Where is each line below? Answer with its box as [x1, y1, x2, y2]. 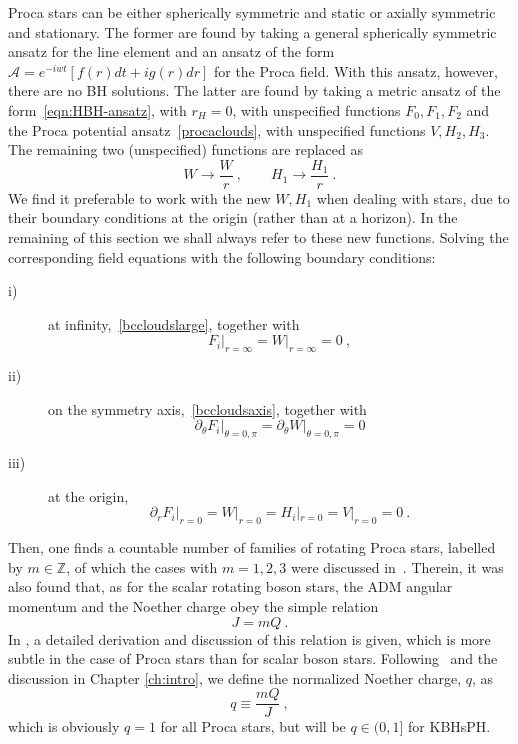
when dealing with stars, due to [316, 187, 510, 208]
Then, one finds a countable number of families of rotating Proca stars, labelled [8, 537, 496, 558]
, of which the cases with [66, 556, 218, 577]
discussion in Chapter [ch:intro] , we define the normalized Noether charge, [8, 667, 462, 688]
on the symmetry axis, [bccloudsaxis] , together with [48, 398, 367, 419]
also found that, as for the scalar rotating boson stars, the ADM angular [8, 576, 453, 597]
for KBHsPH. [408, 716, 491, 737]
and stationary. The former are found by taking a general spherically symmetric [8, 21, 497, 42]
